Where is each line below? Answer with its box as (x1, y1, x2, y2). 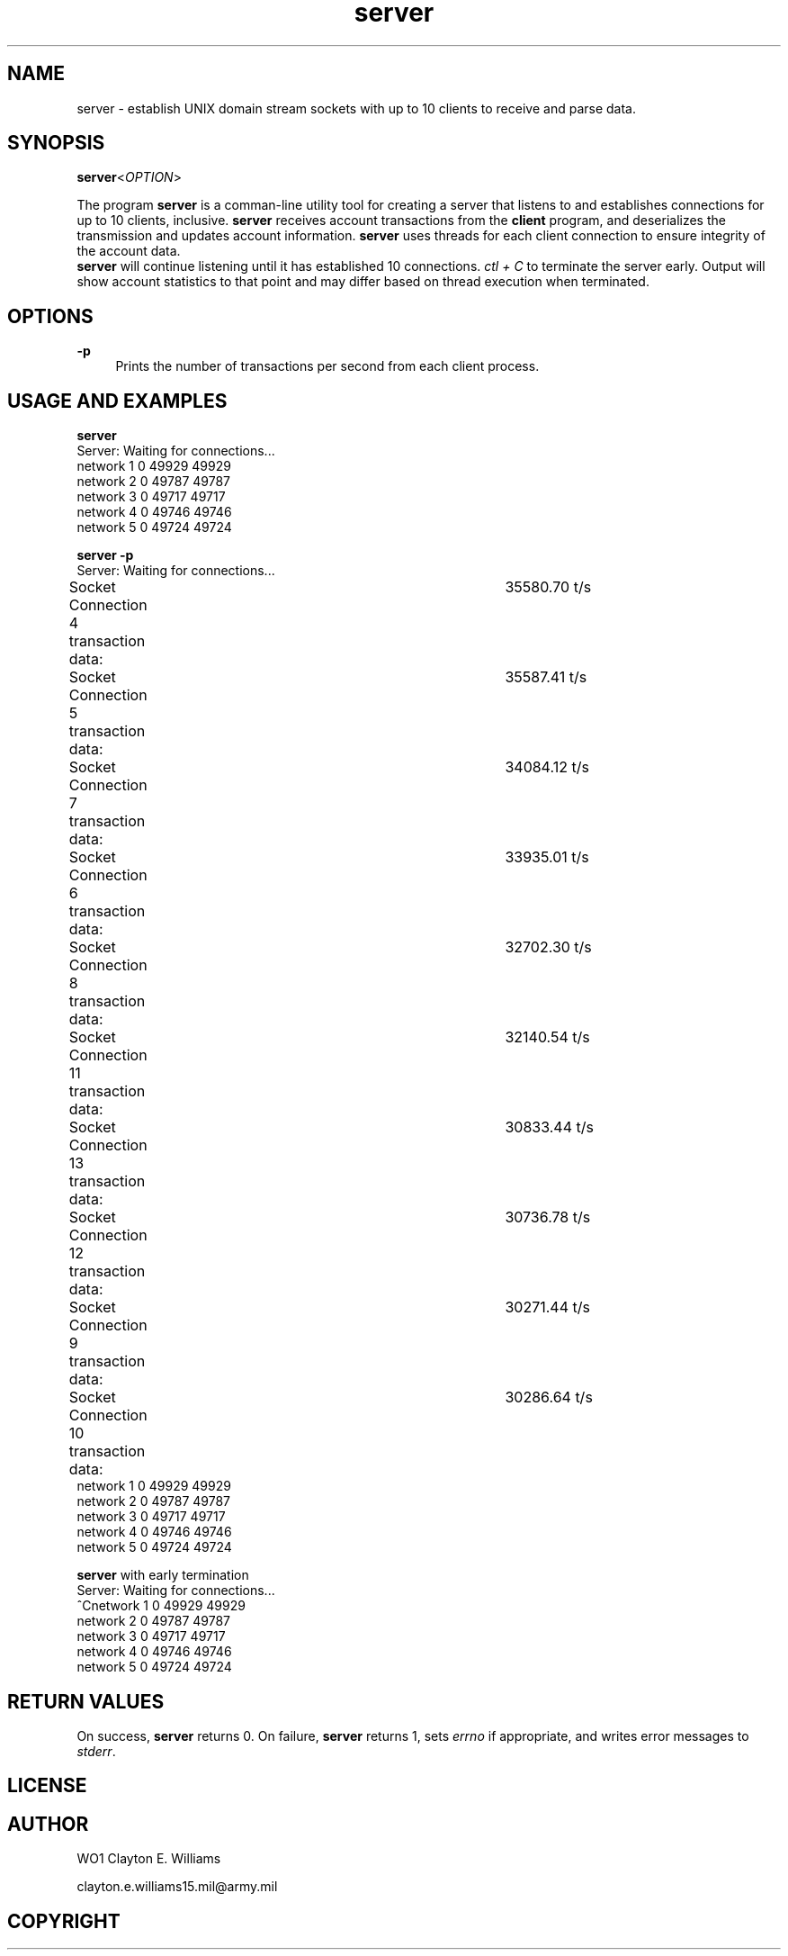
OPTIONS (7, 304, 94, 328)
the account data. (76, 243, 181, 259)
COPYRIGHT (7, 1909, 121, 1933)
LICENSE (7, 1774, 87, 1798)
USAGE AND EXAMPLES (7, 389, 228, 412)
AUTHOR (7, 1812, 89, 1835)
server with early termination (76, 1567, 249, 1583)
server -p (76, 547, 134, 563)
